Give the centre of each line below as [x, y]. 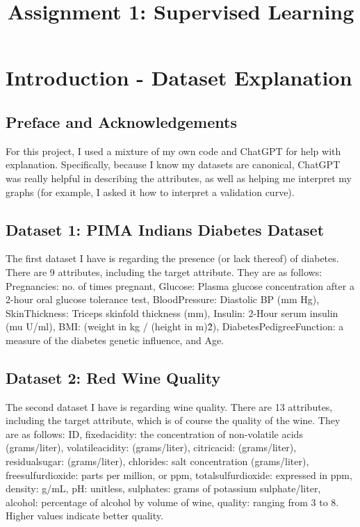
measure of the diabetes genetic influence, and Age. [115, 340]
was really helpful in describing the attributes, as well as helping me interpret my [179, 178]
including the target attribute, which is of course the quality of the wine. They [173, 420]
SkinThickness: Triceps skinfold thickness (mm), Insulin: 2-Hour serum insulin [172, 313]
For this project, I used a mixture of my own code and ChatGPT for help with [173, 151]
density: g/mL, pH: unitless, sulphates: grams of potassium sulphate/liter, [163, 488]
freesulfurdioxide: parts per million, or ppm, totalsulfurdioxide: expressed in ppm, [179, 475]
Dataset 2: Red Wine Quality [113, 377]
